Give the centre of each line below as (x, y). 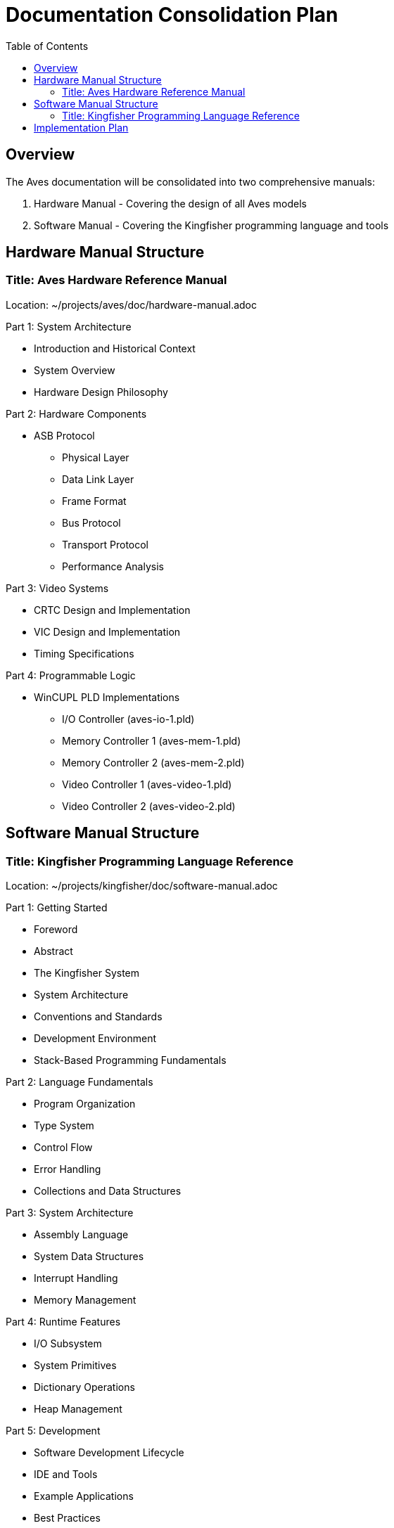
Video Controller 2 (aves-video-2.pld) (149, 806)
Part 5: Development (53, 1431)
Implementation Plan (81, 127)
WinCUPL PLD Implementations (107, 697)
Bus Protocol (91, 522)
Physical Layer (96, 457)
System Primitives (75, 1366)
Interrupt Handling (76, 1278)
